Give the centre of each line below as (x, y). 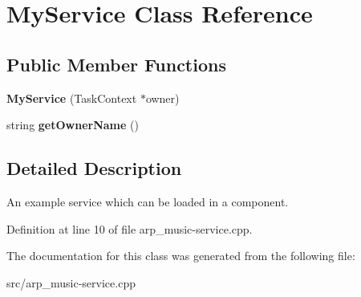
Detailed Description (94, 168)
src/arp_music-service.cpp (71, 282)
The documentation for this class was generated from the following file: (181, 256)
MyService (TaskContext (72, 98)
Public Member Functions (116, 64)
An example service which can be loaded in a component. (148, 201)
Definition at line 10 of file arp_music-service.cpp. (130, 228)
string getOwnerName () (73, 125)
